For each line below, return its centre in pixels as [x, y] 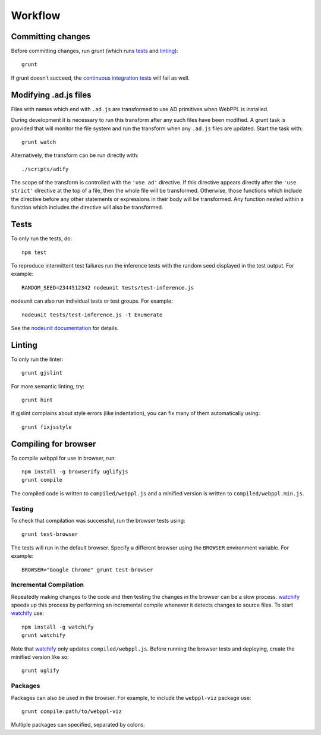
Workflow [36, 15]
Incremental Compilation [48, 585]
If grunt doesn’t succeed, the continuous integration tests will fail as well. [100, 78]
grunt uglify [40, 671]
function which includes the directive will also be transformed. [87, 208]
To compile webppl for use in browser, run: [63, 458]
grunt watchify [44, 635]
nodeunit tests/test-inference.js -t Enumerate [92, 315]
